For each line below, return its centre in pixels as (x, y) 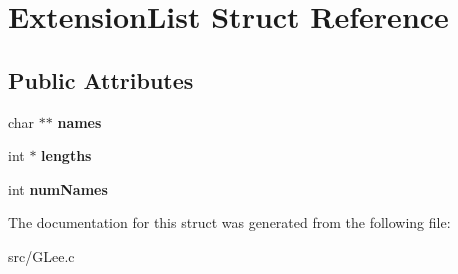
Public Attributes (101, 79)
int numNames (58, 188)
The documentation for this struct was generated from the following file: (229, 222)
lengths (66, 155)
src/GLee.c (41, 255)
